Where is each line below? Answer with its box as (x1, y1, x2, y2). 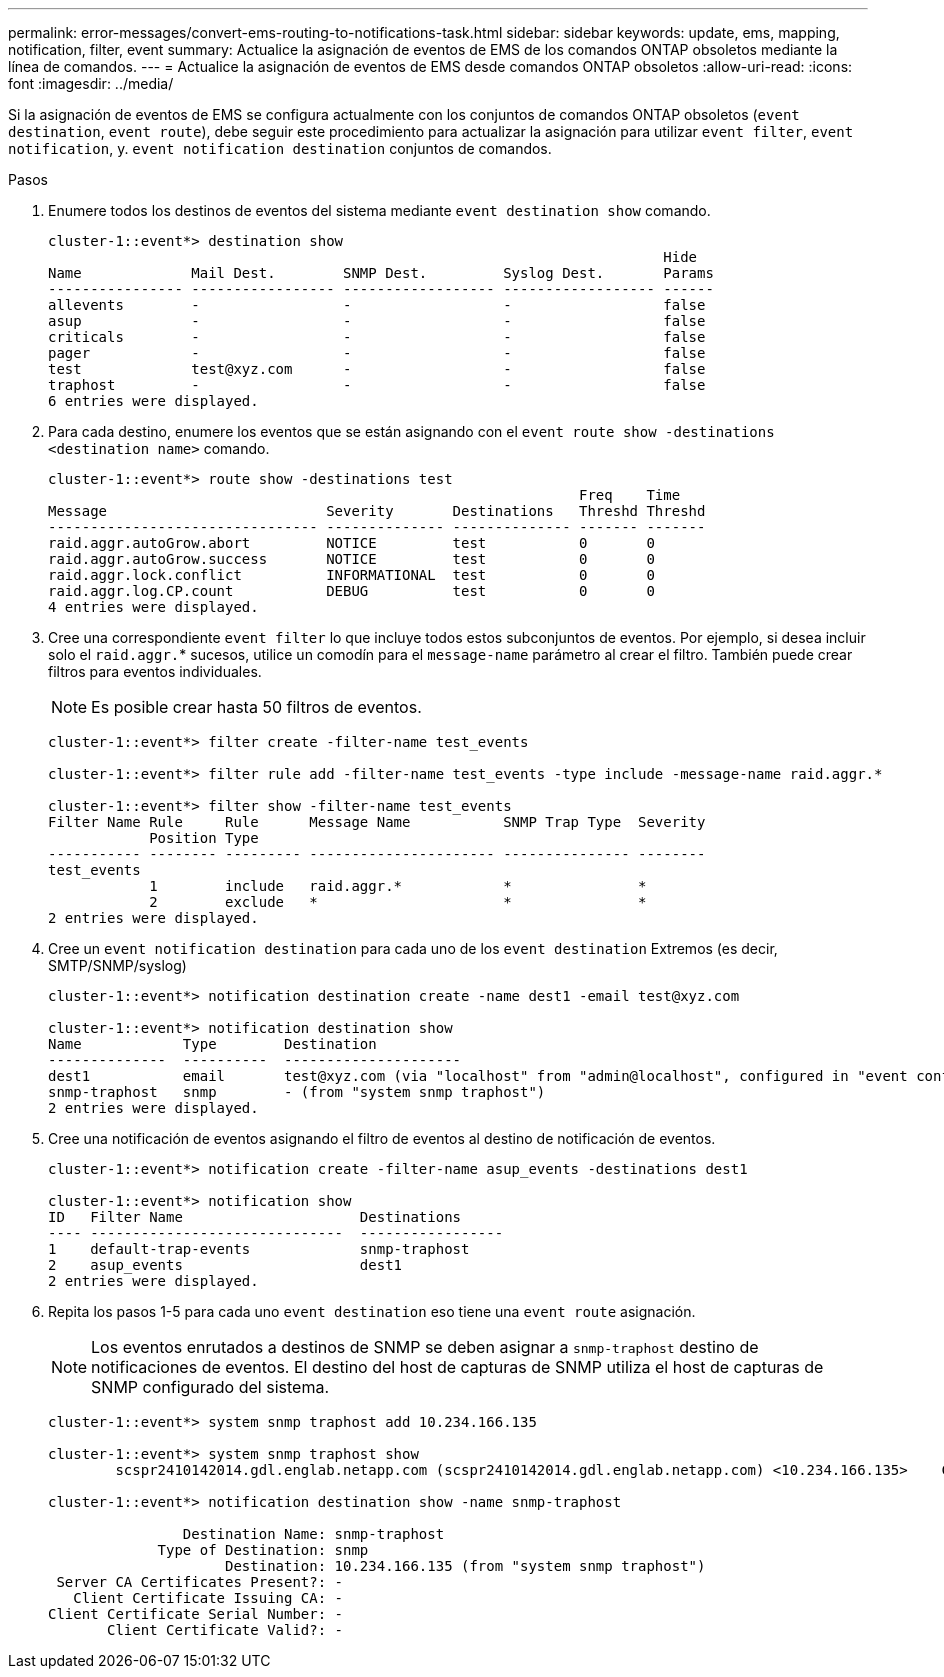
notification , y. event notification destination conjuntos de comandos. (8, 140, 552, 157)
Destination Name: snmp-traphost (182, 1526, 445, 1542)
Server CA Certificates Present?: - (56, 1574, 344, 1590)
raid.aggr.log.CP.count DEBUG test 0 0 (48, 583, 655, 599)
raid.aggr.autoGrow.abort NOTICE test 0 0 (48, 535, 655, 551)
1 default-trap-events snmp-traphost (48, 1241, 470, 1257)
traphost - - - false (48, 377, 706, 393)
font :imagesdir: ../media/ (8, 75, 174, 92)
